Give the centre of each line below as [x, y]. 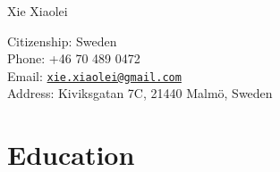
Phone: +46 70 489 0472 [74, 58]
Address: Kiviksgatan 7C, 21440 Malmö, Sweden [140, 93]
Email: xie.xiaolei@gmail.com [94, 75]
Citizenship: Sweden [62, 41]
